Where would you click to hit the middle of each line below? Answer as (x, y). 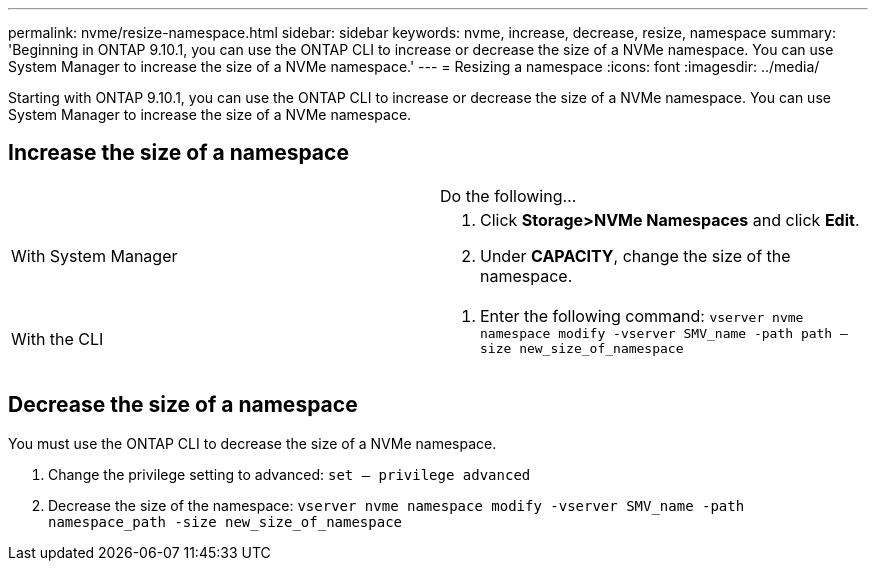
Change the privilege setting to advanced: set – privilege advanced (289, 474)
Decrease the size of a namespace (183, 405)
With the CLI (57, 338)
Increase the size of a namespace (178, 153)
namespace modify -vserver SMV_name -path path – (664, 333)
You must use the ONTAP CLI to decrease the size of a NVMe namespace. (252, 443)
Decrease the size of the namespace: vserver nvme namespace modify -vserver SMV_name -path (396, 505)
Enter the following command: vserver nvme (642, 315)
